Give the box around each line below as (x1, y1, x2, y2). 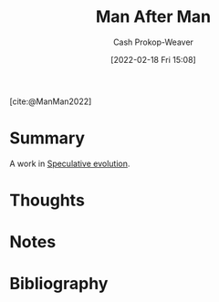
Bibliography (9, 274, 109, 294)
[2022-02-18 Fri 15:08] (110, 54, 196, 65)
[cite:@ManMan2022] (9, 96, 92, 107)
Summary (9, 128, 85, 149)
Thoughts (9, 190, 85, 211)
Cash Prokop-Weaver (112, 36, 194, 47)
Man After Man (95, 6, 212, 27)
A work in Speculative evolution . (9, 158, 130, 169)
